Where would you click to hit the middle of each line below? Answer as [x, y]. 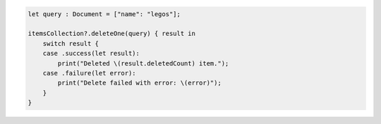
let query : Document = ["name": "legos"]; [104, 14]
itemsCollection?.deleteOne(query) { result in [111, 34]
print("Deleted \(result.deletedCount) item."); [143, 63]
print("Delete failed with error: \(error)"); [139, 83]
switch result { [71, 43]
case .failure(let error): [90, 73]
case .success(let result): [91, 54]
